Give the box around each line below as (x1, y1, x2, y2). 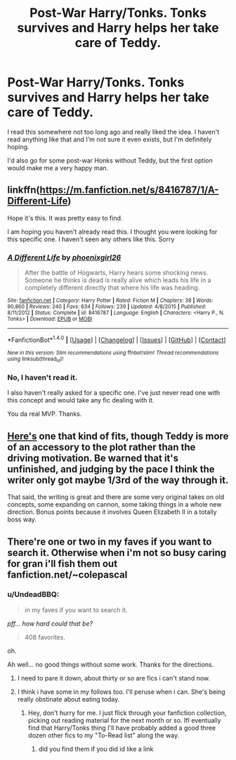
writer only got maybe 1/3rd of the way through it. (7, 474, 229, 486)
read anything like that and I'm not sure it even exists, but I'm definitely (7, 135, 212, 144)
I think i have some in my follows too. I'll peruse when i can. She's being (17, 688, 226, 696)
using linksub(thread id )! (7, 355, 64, 364)
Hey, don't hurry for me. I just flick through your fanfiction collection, (27, 709, 227, 717)
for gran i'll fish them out (7, 557, 118, 569)
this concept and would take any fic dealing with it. (7, 396, 155, 405)
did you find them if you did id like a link (38, 745, 154, 753)
